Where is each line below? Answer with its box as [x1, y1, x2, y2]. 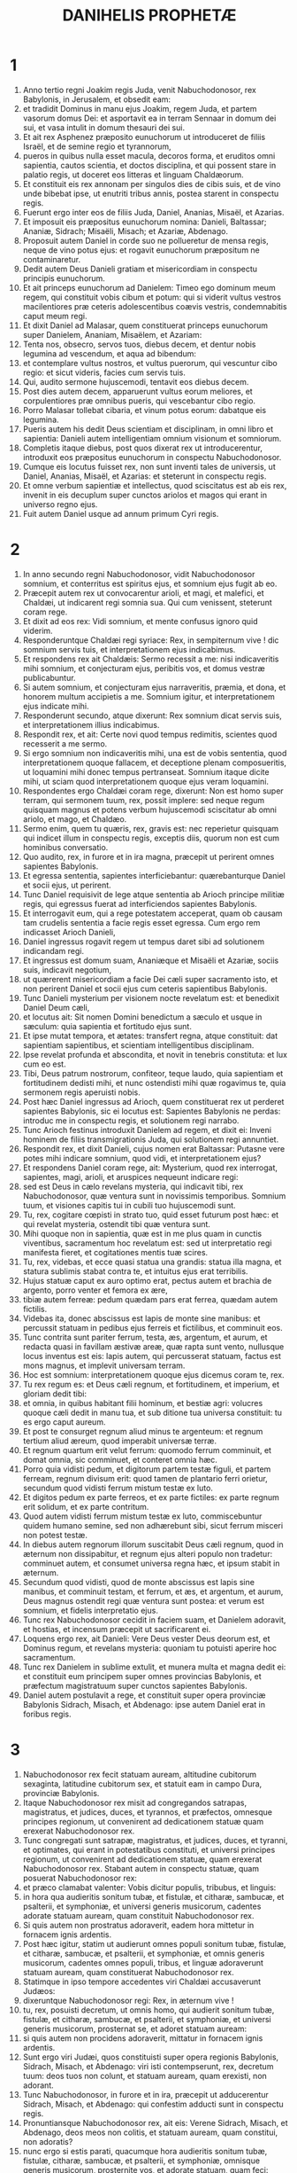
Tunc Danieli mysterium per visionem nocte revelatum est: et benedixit [22, 992, 279, 1003]
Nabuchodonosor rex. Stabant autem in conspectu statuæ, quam [22, 1863, 260, 1873]
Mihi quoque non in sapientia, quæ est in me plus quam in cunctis [22, 1228, 263, 1239]
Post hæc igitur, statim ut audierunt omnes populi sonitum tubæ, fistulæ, [22, 1938, 286, 1949]
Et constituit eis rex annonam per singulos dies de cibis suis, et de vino [22, 178, 281, 189]
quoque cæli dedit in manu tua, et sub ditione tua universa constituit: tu [22, 1407, 282, 1418]
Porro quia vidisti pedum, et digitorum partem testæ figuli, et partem [22, 1464, 271, 1474]
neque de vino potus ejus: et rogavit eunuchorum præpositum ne [22, 245, 260, 255]
